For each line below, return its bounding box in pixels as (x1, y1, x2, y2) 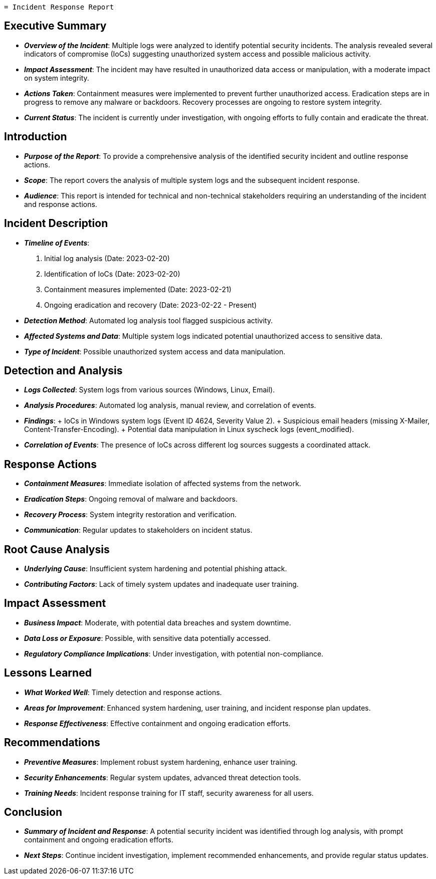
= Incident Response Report (4, 3, 114, 11)
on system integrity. (24, 73, 89, 82)
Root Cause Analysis (4, 543, 110, 556)
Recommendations (4, 736, 100, 749)
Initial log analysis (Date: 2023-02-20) (44, 254, 170, 263)
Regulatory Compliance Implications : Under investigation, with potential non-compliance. (24, 649, 324, 658)
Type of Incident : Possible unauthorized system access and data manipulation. (24, 347, 286, 356)
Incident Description (4, 217, 108, 230)
